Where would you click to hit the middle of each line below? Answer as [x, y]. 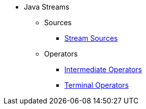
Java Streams [47, 7]
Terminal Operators [97, 85]
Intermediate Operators [103, 69]
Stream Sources [91, 38]
